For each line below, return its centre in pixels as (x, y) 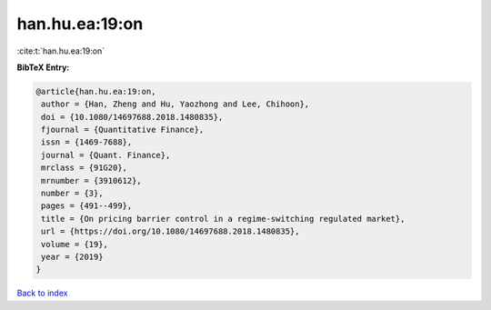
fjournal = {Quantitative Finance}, (123, 130)
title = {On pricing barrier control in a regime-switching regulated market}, (223, 219)
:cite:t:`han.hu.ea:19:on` (61, 51)
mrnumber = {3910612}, (92, 180)
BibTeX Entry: (43, 67)
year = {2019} (72, 257)
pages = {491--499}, (87, 206)
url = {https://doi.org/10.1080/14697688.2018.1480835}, (170, 231)
